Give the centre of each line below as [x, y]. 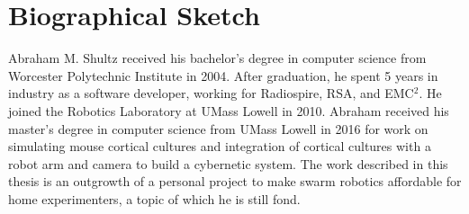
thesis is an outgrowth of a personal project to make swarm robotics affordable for [235, 181]
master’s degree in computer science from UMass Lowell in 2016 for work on [218, 128]
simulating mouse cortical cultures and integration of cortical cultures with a [220, 146]
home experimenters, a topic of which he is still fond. [154, 198]
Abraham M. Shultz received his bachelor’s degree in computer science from [217, 58]
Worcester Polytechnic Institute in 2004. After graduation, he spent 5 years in [223, 75]
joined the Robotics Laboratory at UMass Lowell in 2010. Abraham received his [229, 110]
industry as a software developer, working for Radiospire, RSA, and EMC [211, 93]
